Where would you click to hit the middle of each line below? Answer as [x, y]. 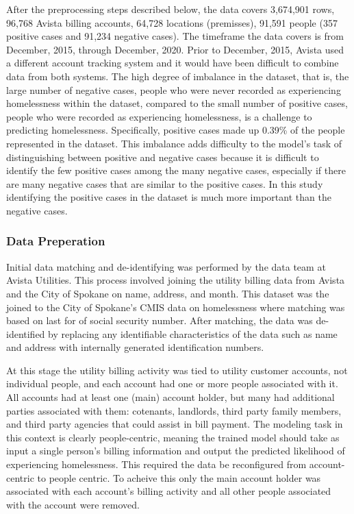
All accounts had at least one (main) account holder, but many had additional [170, 397]
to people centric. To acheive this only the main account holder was [179, 477]
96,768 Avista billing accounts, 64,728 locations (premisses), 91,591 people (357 [172, 22]
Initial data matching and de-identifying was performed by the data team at [166, 266]
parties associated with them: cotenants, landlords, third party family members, [174, 410]
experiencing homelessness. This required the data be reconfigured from [156, 464]
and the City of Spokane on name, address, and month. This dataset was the [168, 293]
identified [26, 333]
